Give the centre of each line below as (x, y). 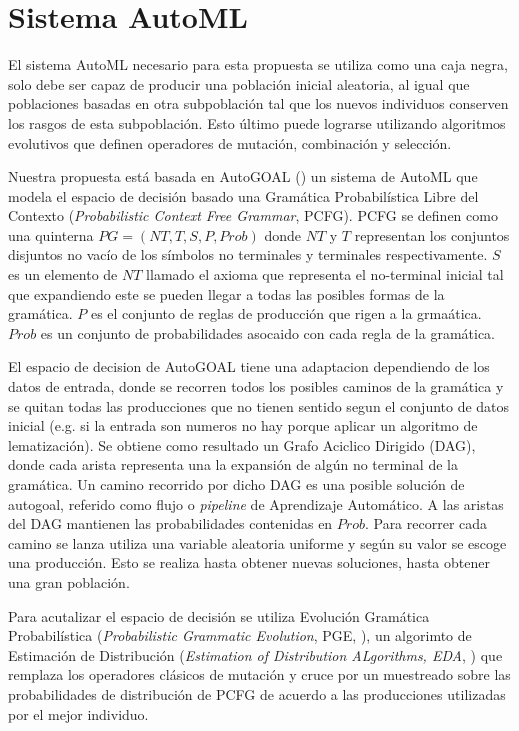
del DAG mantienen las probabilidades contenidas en (170, 523)
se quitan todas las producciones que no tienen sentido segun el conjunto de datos (259, 405)
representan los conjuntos (432, 234)
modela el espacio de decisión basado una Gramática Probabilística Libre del (243, 195)
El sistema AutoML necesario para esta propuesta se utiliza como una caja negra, (258, 64)
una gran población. (69, 581)
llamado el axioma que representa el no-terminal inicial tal (325, 274)
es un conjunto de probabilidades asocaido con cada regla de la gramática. (267, 332)
